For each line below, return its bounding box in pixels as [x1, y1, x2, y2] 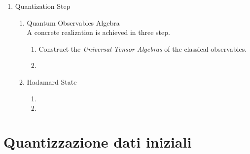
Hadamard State [27, 76, 77, 87]
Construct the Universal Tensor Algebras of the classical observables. [38, 43, 247, 54]
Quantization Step [15, 1, 71, 11]
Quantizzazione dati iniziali [3, 131, 192, 152]
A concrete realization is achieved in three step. [27, 27, 170, 37]
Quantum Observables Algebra [27, 17, 120, 28]
